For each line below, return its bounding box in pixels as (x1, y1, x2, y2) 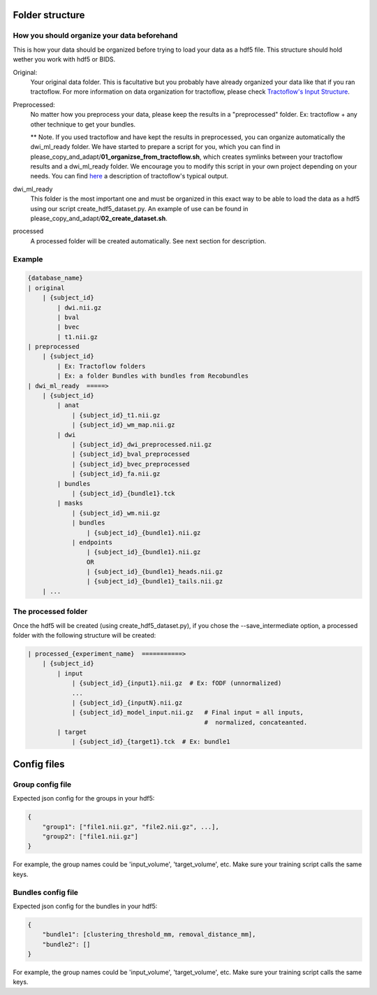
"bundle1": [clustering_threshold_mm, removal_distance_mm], (42, 931, 256, 938)
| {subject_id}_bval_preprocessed (71, 450, 190, 458)
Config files (13, 758, 66, 770)
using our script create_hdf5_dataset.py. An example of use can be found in (30, 204, 249, 213)
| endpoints (71, 538, 113, 546)
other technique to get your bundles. (30, 120, 136, 129)
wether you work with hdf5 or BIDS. (13, 55, 116, 64)
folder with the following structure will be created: (13, 631, 156, 639)
